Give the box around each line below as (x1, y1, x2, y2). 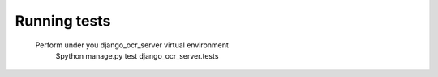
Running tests (15, 12, 111, 30)
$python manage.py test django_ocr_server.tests (55, 51, 219, 60)
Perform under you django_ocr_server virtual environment (35, 40, 229, 50)
